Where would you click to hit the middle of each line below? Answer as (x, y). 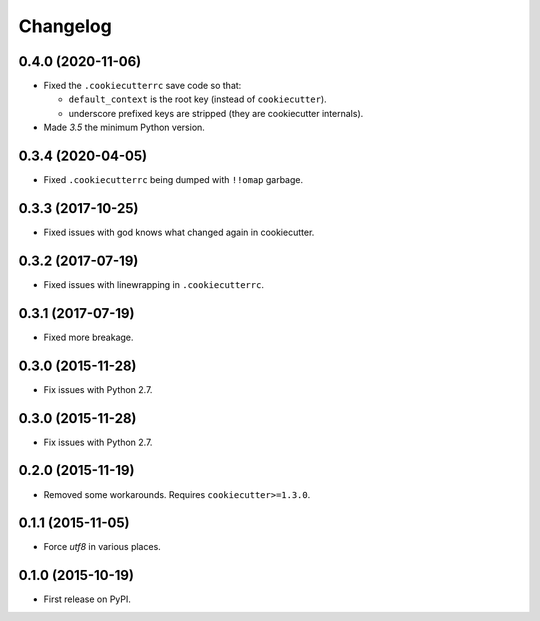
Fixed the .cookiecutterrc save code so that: (142, 86)
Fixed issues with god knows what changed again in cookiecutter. (179, 232)
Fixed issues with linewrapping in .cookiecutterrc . (154, 284)
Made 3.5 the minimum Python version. (124, 127)
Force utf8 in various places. (102, 547)
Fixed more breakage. (88, 337)
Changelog (65, 26)
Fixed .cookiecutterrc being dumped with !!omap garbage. (173, 180)
